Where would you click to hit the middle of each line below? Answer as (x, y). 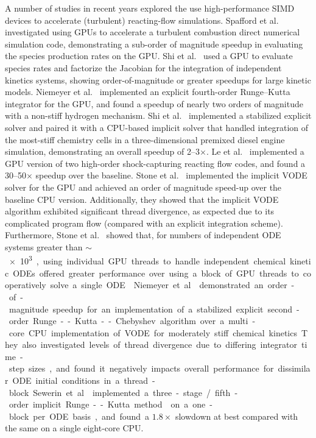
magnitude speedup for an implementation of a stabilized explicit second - (154, 309)
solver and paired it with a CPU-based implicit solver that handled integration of (157, 127)
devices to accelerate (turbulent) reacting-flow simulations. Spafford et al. (142, 20)
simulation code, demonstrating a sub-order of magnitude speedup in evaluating (154, 44)
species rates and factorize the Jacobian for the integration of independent (143, 67)
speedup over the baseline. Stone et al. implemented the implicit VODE (171, 175)
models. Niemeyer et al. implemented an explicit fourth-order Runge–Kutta (148, 92)
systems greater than (44, 246)
